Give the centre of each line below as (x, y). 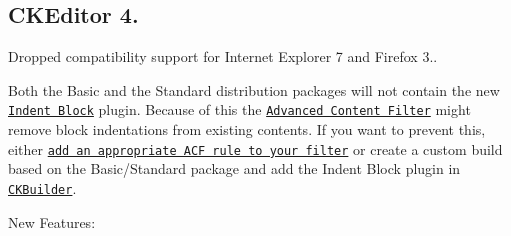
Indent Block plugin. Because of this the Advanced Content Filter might (239, 109)
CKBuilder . (42, 187)
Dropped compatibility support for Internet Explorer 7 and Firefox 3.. (223, 56)
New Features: (52, 221)
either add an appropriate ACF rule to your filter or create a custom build (255, 148)
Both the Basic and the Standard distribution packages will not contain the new (254, 89)
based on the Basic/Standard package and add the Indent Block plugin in (234, 168)
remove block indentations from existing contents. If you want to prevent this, (247, 129)
